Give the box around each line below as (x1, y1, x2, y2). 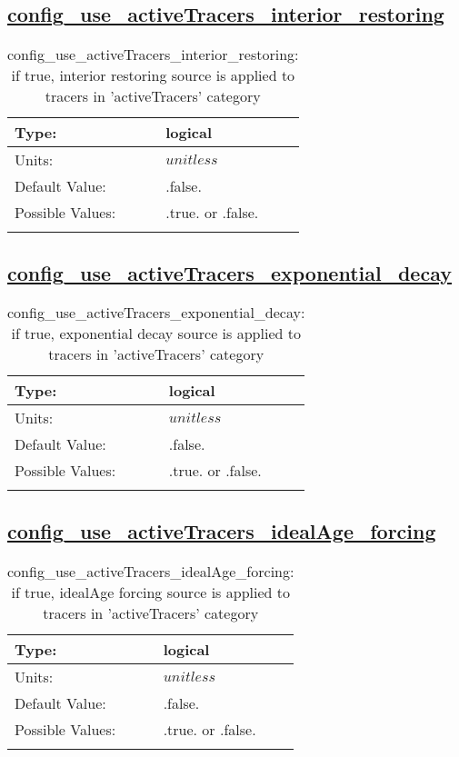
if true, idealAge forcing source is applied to (11, 581, 290, 603)
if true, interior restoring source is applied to (11, 65, 295, 86)
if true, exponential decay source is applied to (11, 323, 301, 344)
